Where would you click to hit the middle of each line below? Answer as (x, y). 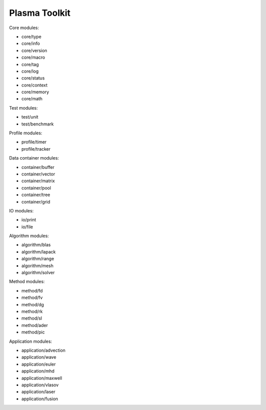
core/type (32, 37)
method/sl (32, 318)
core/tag (30, 64)
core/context (34, 85)
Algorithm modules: (29, 236)
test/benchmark (38, 124)
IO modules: (21, 210)
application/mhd (38, 371)
